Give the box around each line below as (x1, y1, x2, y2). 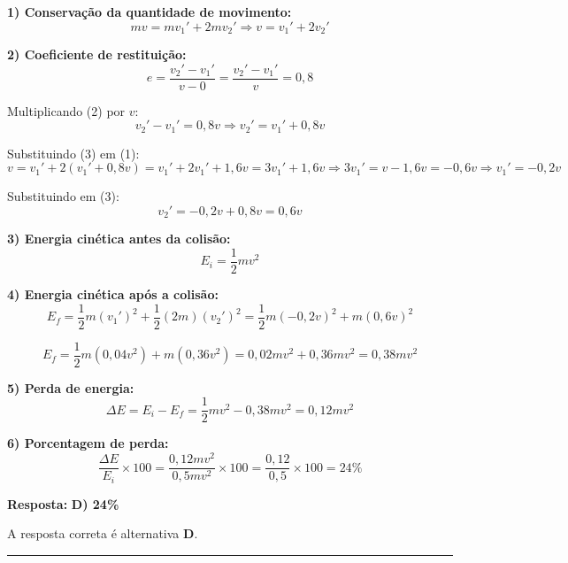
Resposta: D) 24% (7, 494, 119, 513)
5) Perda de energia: (7, 378, 134, 397)
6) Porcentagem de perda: (7, 434, 169, 452)
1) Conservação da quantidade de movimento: (7, 3, 292, 20)
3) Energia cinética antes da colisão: (7, 229, 231, 248)
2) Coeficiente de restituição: (7, 45, 187, 64)
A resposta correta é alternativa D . (7, 524, 198, 543)
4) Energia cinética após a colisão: (7, 285, 219, 304)
